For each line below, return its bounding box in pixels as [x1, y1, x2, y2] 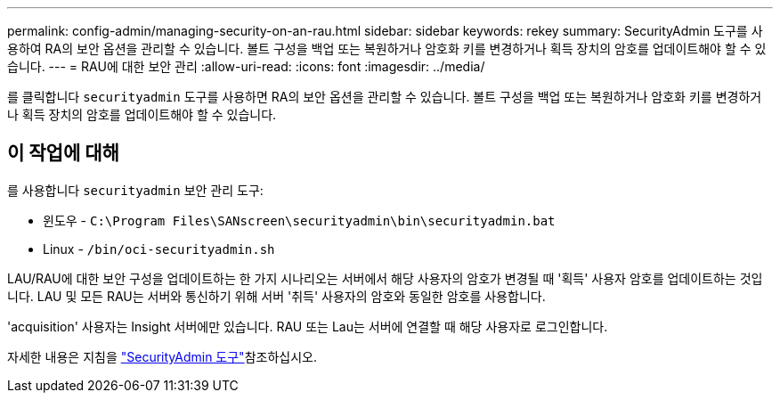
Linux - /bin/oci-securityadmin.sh [43, 241, 275, 257]
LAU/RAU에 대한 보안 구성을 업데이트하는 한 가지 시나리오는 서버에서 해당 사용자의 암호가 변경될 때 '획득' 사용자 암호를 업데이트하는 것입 [7, 270, 763, 286]
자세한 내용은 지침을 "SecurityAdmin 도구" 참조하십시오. [7, 348, 317, 364]
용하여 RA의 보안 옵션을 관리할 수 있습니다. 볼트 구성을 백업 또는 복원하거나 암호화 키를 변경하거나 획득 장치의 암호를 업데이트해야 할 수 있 [7, 41, 767, 56]
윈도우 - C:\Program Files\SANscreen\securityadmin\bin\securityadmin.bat [43, 212, 556, 228]
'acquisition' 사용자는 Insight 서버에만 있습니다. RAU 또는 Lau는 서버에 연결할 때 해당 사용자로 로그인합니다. [7, 318, 608, 334]
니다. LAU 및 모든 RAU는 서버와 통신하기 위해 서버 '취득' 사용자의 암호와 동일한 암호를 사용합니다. [7, 288, 546, 304]
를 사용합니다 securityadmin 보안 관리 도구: [7, 182, 264, 198]
